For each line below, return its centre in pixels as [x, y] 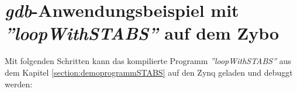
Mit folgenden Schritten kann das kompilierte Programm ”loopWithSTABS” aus [148, 61]
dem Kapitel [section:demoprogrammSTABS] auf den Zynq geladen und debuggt [149, 72]
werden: [19, 84]
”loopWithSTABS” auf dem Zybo [142, 33]
